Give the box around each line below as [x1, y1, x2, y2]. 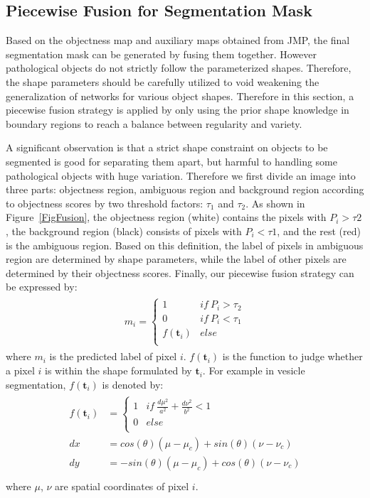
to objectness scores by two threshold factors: [6, 195, 203, 210]
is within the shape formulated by [45, 363, 192, 378]
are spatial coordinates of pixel [55, 478, 189, 493]
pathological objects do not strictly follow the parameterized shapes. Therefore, [6, 60, 351, 75]
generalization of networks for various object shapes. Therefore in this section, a [6, 88, 354, 103]
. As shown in [245, 195, 305, 210]
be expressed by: [6, 279, 78, 294]
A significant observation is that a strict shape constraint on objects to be [6, 140, 328, 155]
